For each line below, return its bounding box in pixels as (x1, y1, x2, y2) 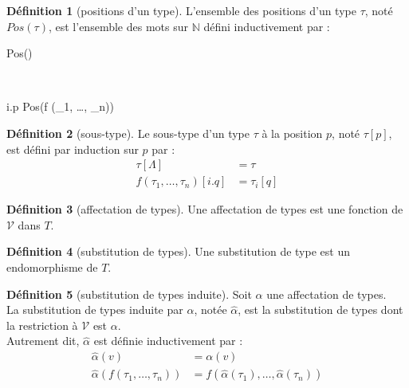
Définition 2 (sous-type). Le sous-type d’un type (6, 124, 250, 141)
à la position (262, 124, 323, 141)
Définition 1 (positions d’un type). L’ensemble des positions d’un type (6, 2, 356, 18)
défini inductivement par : (203, 18, 330, 34)
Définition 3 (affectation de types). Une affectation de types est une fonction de (6, 201, 403, 218)
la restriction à (6, 316, 78, 333)
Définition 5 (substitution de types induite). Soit (6, 285, 252, 302)
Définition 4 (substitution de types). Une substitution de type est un (6, 243, 350, 260)
